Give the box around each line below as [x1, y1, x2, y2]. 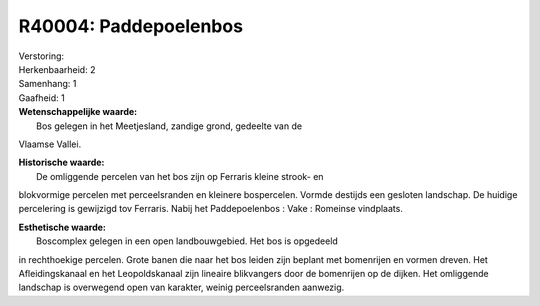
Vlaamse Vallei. [18, 138, 82, 150]
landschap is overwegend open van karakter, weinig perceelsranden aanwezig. [18, 281, 345, 294]
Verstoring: [18, 50, 65, 62]
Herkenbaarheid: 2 [18, 63, 96, 75]
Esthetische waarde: [18, 221, 107, 233]
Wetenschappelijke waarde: [18, 106, 138, 118]
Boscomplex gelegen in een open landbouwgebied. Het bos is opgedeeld [36, 235, 339, 247]
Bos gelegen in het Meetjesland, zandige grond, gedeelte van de [36, 120, 303, 132]
